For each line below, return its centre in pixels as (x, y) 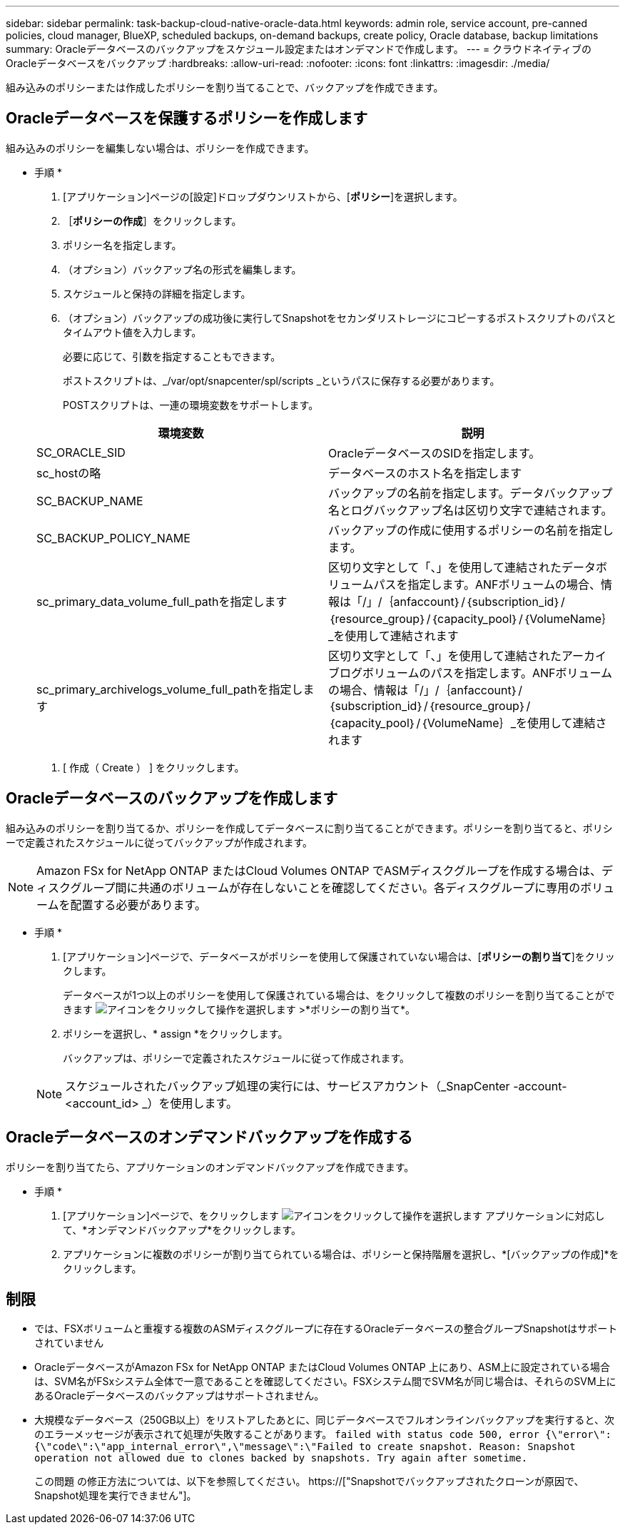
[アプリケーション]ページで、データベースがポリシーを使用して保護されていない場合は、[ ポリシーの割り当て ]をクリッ (339, 956)
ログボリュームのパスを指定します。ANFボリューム (476, 673)
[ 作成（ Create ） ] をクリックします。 (154, 767)
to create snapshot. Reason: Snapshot (467, 1447)
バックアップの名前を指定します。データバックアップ (471, 493)
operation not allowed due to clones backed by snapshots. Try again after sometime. (281, 1458)
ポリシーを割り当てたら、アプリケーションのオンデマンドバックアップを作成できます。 (210, 1167)
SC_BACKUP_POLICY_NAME (113, 538)
